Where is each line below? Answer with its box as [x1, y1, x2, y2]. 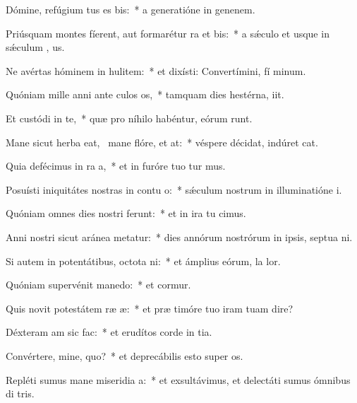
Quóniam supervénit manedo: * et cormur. [6, 277, 191, 292]
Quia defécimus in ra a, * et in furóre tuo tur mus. [6, 158, 226, 173]
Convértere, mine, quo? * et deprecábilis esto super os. [6, 348, 243, 363]
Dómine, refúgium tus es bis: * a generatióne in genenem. [6, 2, 255, 16]
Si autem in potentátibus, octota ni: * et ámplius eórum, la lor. [6, 253, 281, 268]
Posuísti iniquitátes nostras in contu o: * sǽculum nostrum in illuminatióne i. [6, 182, 342, 197]
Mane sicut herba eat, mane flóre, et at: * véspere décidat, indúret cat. [6, 134, 318, 149]
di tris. [6, 386, 35, 401]
